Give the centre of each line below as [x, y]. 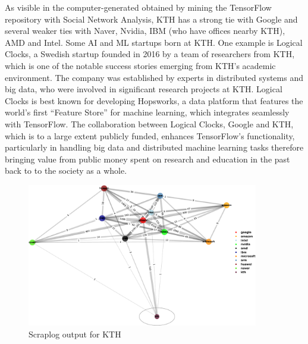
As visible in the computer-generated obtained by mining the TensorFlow [138, 7]
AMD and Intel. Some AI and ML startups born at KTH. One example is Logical [154, 42]
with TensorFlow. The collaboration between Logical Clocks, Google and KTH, [149, 123]
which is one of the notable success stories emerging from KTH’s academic [140, 65]
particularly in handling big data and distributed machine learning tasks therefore [154, 147]
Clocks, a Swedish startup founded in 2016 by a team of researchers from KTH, [150, 54]
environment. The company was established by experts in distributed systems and [154, 77]
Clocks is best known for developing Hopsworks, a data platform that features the [154, 100]
